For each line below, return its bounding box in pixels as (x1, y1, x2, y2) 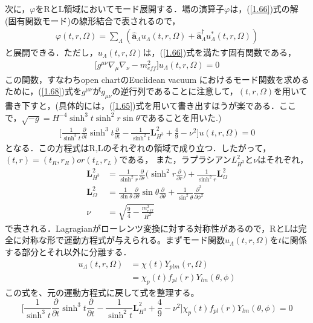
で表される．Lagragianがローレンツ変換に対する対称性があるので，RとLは (5, 221, 298, 234)
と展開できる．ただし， (5, 46, 98, 59)
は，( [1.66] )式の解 (230, 2, 298, 15)
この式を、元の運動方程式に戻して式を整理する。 (5, 285, 199, 298)
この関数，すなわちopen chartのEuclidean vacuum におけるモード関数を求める (5, 73, 309, 85)
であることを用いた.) (140, 111, 222, 123)
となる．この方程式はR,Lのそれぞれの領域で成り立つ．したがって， (5, 141, 271, 154)
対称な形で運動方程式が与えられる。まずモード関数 (21, 233, 225, 246)
